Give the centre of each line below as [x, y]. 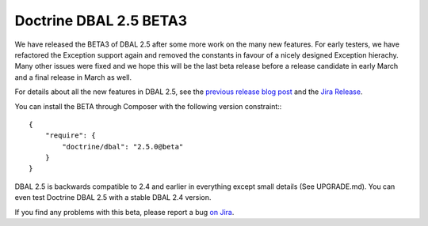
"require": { [70, 136]
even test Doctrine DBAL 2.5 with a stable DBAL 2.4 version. [113, 198]
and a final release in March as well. [73, 77]
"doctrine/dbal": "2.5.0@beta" [123, 147]
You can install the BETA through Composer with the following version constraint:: [148, 106]
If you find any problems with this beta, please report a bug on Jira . [124, 212]
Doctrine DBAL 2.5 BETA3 [101, 21]
